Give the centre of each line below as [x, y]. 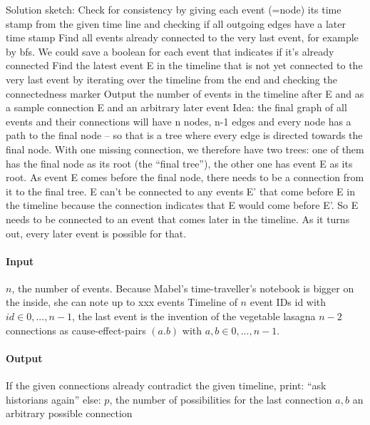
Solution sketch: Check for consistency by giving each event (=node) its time [174, 9]
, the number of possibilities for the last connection [221, 399]
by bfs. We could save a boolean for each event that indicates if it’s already [170, 51]
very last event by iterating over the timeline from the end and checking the [171, 79]
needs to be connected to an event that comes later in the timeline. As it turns [178, 219]
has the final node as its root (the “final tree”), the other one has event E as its [179, 163]
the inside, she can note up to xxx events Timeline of [122, 302]
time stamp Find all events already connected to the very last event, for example [182, 37]
